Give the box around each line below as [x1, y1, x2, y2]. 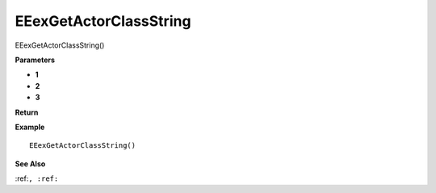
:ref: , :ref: [15, 174, 59, 183]
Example [15, 122, 45, 132]
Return [15, 107, 39, 117]
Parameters [15, 55, 56, 65]
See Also [15, 158, 46, 169]
